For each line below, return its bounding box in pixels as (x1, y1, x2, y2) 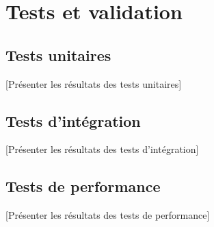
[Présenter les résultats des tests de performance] (5, 208, 210, 222)
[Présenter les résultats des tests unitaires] (5, 76, 182, 91)
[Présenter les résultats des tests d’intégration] (5, 142, 199, 156)
